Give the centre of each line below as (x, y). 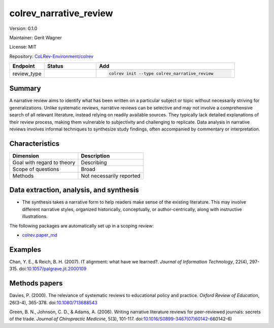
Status (55, 66)
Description (95, 156)
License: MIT (23, 47)
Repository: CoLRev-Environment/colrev (52, 56)
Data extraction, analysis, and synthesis (74, 190)
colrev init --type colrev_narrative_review (161, 74)
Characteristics (35, 143)
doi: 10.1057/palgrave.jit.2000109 (53, 269)
